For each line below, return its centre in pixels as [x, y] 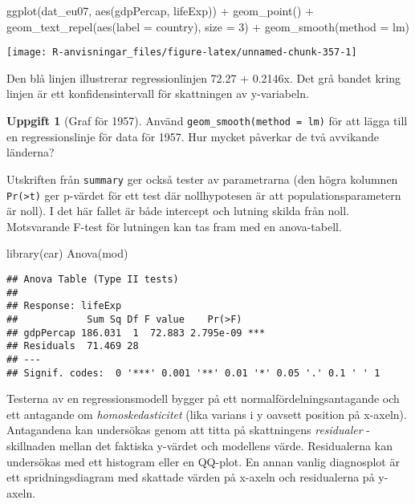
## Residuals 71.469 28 [73, 346]
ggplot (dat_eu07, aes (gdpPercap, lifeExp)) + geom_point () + [160, 10]
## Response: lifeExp [64, 306]
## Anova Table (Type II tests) [93, 279]
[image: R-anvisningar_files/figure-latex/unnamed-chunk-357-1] [182, 53]
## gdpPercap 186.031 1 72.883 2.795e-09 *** [136, 333]
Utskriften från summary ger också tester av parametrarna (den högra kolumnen [202, 179]
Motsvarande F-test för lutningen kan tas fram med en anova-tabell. [174, 226]
